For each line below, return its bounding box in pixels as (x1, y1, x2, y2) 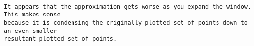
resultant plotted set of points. (4, 35, 117, 43)
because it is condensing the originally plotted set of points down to (4, 19, 248, 26)
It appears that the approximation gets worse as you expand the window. (4, 3, 252, 10)
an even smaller (4, 27, 57, 34)
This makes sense (4, 11, 61, 18)
